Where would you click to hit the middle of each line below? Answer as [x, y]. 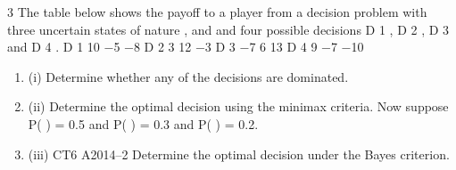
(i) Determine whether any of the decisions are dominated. [188, 76]
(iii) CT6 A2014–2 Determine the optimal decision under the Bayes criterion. [239, 154]
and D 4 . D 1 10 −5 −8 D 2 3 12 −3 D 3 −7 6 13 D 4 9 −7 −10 [186, 47]
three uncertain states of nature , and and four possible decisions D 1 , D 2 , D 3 [228, 29]
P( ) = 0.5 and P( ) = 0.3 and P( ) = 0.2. [143, 123]
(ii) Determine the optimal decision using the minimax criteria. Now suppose [238, 106]
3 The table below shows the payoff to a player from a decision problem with [217, 12]
